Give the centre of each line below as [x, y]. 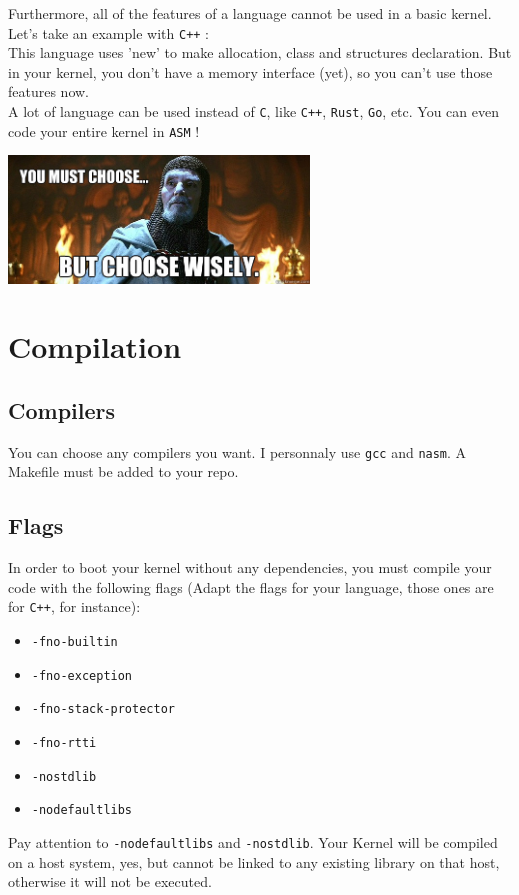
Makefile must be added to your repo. [123, 471]
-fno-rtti [64, 742]
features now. [49, 91]
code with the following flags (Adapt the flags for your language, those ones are [251, 586]
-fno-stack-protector [103, 709]
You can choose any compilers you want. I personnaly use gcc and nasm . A [237, 451]
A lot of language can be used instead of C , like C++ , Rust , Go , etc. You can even [253, 111]
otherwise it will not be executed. [110, 881]
